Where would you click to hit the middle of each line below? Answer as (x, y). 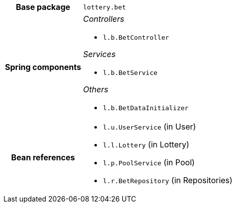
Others (96, 89)
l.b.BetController (136, 37)
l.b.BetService (130, 73)
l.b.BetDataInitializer (146, 108)
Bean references (43, 157)
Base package (43, 7)
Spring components (43, 67)
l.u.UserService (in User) (150, 127)
